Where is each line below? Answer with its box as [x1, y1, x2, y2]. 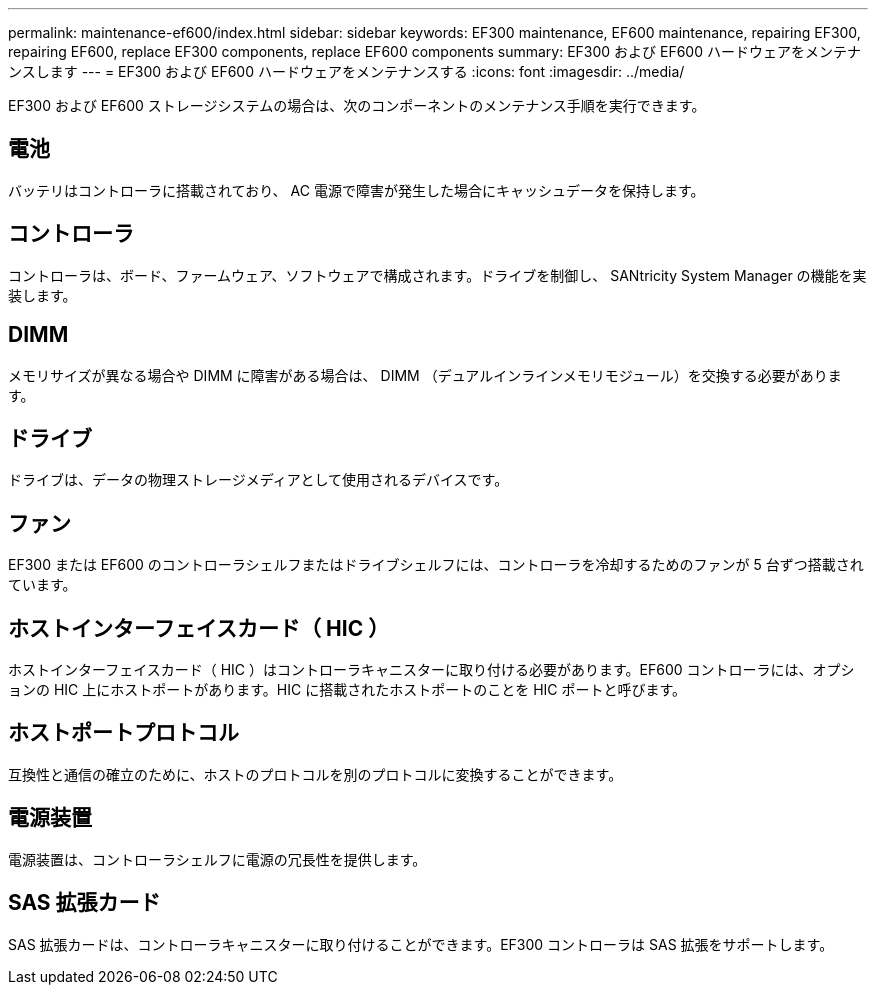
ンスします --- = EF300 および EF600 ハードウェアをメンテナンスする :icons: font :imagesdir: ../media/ [8, 63, 685, 80]
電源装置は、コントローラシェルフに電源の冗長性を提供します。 [8, 850, 427, 868]
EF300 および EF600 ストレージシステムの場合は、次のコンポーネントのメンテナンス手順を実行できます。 [8, 97, 706, 114]
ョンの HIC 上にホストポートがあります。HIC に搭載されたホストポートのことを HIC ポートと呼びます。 [8, 681, 687, 699]
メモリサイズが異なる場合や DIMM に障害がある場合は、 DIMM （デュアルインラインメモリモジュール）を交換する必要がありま [8, 366, 842, 384]
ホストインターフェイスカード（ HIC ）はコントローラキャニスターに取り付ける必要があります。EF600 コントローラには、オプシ [8, 661, 855, 679]
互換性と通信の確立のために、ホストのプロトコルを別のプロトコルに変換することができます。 [8, 765, 623, 783]
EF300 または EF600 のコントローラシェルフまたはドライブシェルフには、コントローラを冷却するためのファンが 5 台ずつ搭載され [8, 556, 864, 574]
